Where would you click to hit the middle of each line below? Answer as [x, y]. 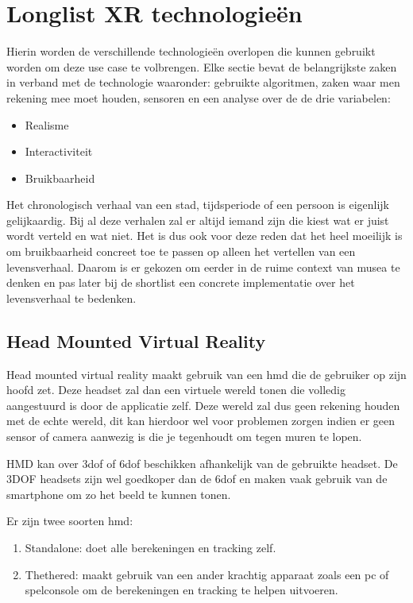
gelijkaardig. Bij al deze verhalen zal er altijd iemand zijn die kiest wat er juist [198, 220]
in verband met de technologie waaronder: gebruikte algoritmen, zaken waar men [203, 82]
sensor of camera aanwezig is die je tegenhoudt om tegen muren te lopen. [184, 437]
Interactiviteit [59, 151]
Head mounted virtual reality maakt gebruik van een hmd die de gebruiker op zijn [206, 374]
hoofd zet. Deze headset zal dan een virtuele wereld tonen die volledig [176, 390]
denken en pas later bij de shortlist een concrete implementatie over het [181, 282]
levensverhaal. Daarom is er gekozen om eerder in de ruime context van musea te [203, 267]
